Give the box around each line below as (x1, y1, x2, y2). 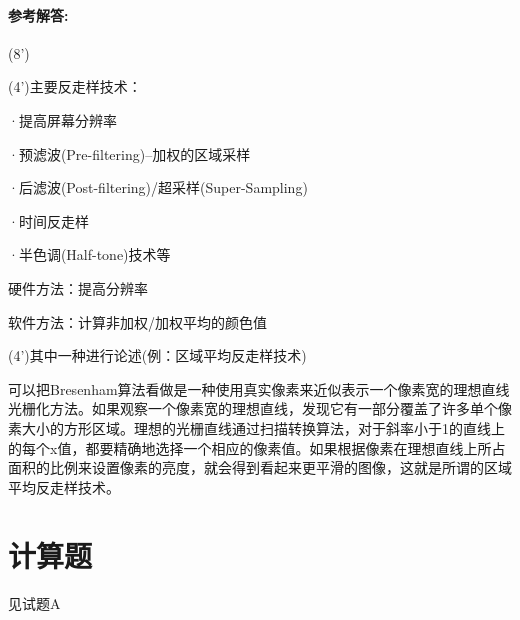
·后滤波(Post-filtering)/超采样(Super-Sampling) (8, 177, 308, 198)
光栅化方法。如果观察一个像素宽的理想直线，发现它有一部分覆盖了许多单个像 (8, 398, 512, 419)
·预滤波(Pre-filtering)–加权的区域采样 (8, 143, 251, 164)
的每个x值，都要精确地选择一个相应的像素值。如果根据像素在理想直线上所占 (8, 437, 506, 458)
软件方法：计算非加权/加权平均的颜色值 (8, 311, 267, 332)
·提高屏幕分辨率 (8, 109, 117, 130)
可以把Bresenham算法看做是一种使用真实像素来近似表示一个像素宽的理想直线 (8, 378, 510, 399)
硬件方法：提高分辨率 (8, 277, 148, 298)
